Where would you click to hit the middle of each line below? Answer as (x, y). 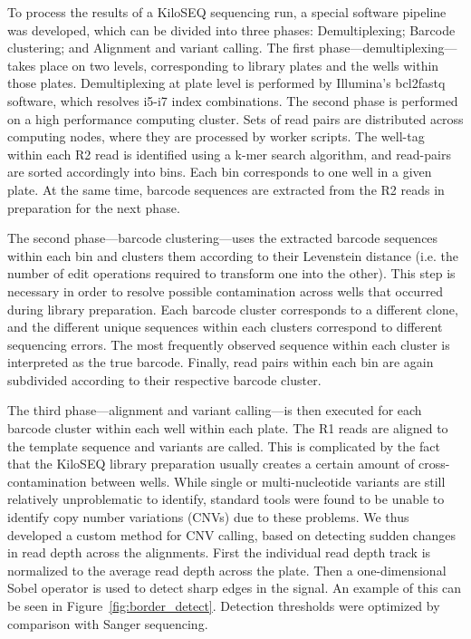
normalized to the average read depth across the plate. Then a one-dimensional (227, 570)
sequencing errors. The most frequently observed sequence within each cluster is (229, 344)
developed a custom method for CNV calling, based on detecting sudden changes (231, 534)
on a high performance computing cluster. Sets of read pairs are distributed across (235, 118)
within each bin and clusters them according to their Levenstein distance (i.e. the (233, 255)
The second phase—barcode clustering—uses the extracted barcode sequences (223, 238)
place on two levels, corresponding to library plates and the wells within (239, 65)
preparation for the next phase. (94, 207)
